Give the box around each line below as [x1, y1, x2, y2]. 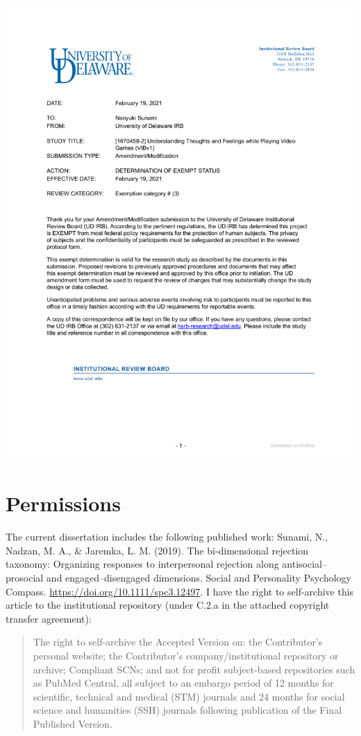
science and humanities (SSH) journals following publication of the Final [33, 703, 342, 717]
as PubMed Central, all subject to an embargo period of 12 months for [33, 675, 334, 690]
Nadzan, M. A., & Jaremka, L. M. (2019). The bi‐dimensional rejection [6, 543, 309, 557]
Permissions [6, 489, 121, 518]
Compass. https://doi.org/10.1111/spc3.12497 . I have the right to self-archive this [6, 584, 354, 598]
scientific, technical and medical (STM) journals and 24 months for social [33, 689, 345, 703]
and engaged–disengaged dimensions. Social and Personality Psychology [46, 570, 351, 584]
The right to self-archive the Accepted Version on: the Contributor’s [33, 634, 323, 649]
